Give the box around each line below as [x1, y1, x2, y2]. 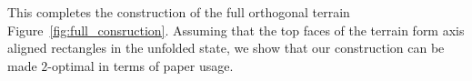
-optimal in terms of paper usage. [47, 56, 234, 75]
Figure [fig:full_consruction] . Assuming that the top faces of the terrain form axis [7, 20, 465, 39]
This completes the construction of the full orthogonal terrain [7, 3, 350, 21]
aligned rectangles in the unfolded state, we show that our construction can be [7, 38, 445, 57]
